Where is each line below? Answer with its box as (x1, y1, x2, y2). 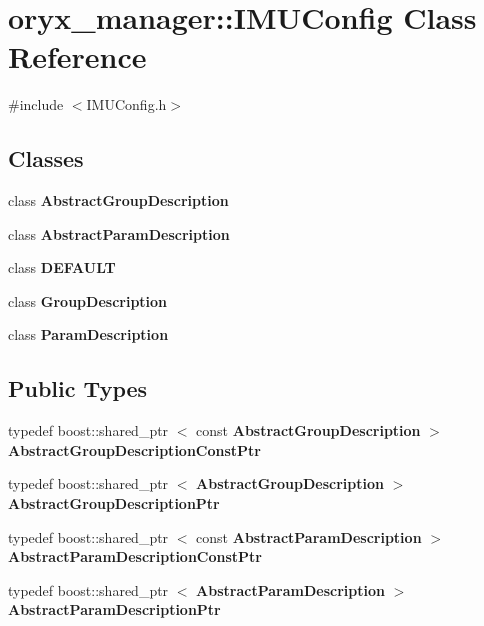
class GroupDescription (8, 290, 168, 311)
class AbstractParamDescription (8, 223, 230, 244)
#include (8, 94, 64, 115)
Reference (8, 36, 147, 77)
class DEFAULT (8, 257, 116, 278)
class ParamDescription (8, 324, 169, 345)
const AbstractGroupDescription (196, 420, 421, 441)
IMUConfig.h (86, 94, 167, 115)
